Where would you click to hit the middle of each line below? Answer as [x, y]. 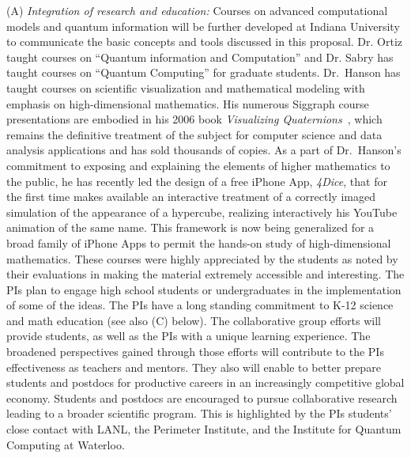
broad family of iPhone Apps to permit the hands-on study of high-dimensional [199, 242]
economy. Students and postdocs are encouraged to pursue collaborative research [202, 397]
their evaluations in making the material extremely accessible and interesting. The [205, 274]
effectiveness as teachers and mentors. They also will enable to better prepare [194, 367]
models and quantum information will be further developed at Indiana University [203, 26]
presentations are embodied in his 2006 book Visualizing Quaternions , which [194, 119]
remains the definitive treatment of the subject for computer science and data [194, 134]
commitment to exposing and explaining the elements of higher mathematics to [198, 165]
